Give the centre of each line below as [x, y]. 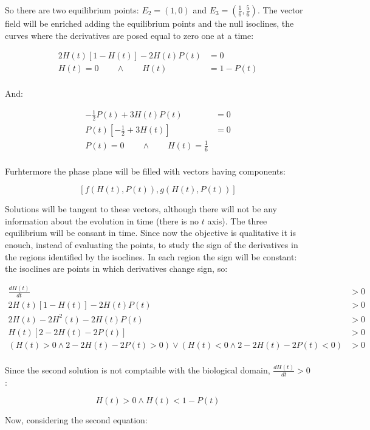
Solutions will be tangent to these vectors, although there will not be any [141, 209]
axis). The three [237, 220]
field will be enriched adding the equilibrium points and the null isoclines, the [149, 23]
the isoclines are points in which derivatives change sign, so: [116, 269]
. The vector [280, 10]
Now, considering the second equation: [76, 420]
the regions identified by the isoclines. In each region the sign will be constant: [151, 256]
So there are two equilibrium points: [72, 10]
